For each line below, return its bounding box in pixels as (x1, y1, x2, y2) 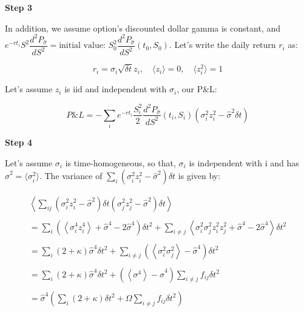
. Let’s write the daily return (169, 38, 276, 51)
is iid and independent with (64, 83, 167, 95)
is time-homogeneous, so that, (65, 156, 176, 169)
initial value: (59, 41, 106, 50)
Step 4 (5, 136, 32, 149)
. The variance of (39, 169, 103, 182)
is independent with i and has (189, 156, 299, 169)
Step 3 (5, 1, 32, 13)
